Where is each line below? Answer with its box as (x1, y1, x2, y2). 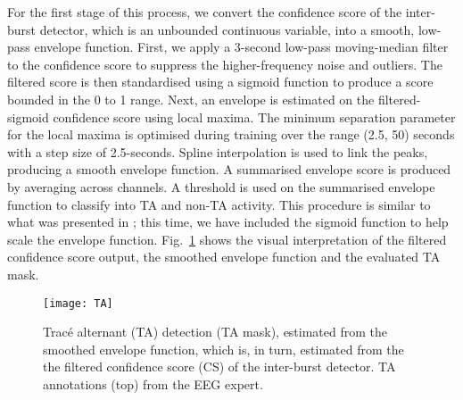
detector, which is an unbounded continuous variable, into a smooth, (39, 20, 415, 38)
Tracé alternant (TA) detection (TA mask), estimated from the (43, 322, 388, 341)
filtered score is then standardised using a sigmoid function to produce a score (7, 72, 434, 91)
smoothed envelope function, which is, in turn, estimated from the (43, 339, 404, 358)
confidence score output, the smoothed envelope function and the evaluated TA (7, 247, 441, 266)
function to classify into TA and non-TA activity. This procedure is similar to (7, 195, 431, 213)
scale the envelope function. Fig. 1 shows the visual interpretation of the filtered (7, 229, 447, 248)
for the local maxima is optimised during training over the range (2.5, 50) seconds (7, 125, 455, 144)
